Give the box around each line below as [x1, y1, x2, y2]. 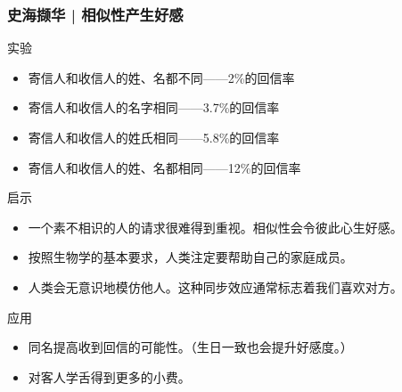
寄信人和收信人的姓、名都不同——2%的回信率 [28, 68, 295, 86]
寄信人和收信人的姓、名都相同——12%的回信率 [28, 158, 301, 176]
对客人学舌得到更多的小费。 [28, 367, 191, 386]
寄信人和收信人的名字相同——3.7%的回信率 [28, 98, 280, 117]
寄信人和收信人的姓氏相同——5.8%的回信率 [28, 128, 280, 146]
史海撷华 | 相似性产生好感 [7, 3, 184, 25]
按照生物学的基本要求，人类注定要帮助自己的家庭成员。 [28, 248, 353, 266]
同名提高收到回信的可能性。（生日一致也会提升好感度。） [28, 338, 353, 356]
